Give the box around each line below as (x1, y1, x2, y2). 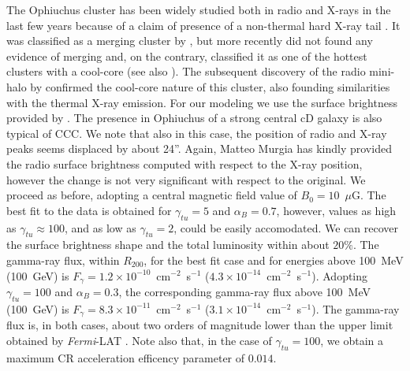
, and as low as (64, 219, 136, 236)
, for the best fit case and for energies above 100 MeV (143, 251, 404, 268)
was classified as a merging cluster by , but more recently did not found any (6, 32, 373, 49)
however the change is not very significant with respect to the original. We (6, 171, 366, 187)
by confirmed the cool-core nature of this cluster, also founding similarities (30, 78, 390, 95)
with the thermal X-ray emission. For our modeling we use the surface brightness (6, 94, 397, 110)
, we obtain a (320, 332, 383, 348)
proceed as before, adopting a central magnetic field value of (6, 187, 297, 203)
